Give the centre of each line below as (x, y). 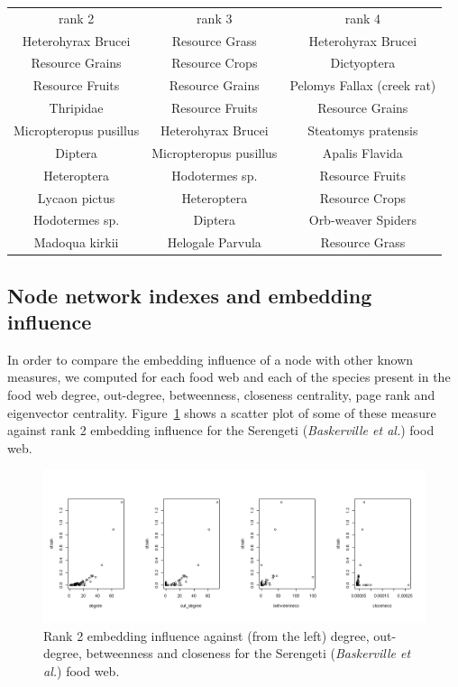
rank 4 (362, 18)
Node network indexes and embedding (190, 295)
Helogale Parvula (214, 242)
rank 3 (215, 18)
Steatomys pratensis (363, 130)
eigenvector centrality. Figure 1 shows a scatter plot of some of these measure (222, 412)
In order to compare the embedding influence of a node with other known (211, 359)
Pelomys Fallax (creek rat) (363, 85)
